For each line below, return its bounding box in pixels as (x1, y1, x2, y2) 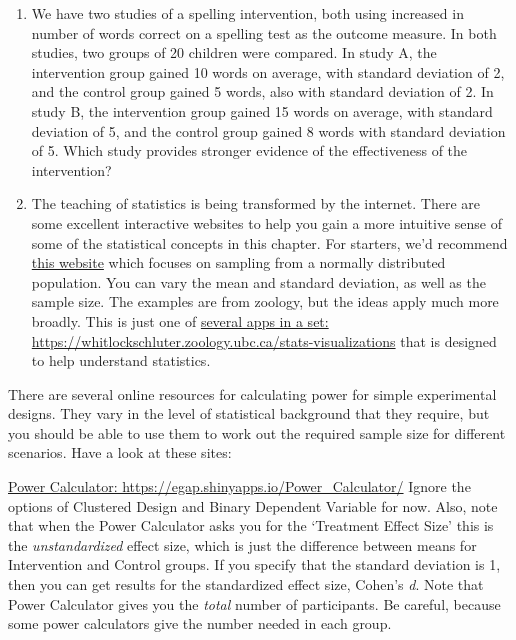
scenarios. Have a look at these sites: (8, 442, 232, 463)
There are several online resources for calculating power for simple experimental (8, 383, 497, 404)
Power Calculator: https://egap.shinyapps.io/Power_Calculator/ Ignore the (8, 476, 471, 497)
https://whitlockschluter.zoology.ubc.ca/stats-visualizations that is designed (31, 330, 497, 351)
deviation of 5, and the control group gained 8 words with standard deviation (31, 120, 506, 141)
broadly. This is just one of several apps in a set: (31, 310, 329, 331)
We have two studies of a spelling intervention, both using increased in (31, 3, 464, 23)
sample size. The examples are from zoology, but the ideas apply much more (31, 291, 499, 312)
